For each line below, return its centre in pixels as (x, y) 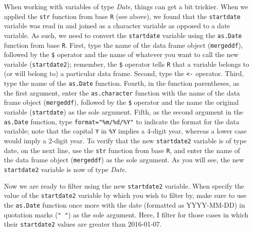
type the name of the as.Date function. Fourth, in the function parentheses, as (122, 83)
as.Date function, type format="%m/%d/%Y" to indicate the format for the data (122, 121)
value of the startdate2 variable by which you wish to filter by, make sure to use (125, 195)
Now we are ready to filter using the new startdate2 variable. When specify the (124, 185)
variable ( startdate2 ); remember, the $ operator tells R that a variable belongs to (127, 64)
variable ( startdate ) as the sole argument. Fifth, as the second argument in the (124, 112)
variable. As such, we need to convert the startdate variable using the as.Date (123, 35)
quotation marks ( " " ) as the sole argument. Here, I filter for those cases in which (126, 214)
